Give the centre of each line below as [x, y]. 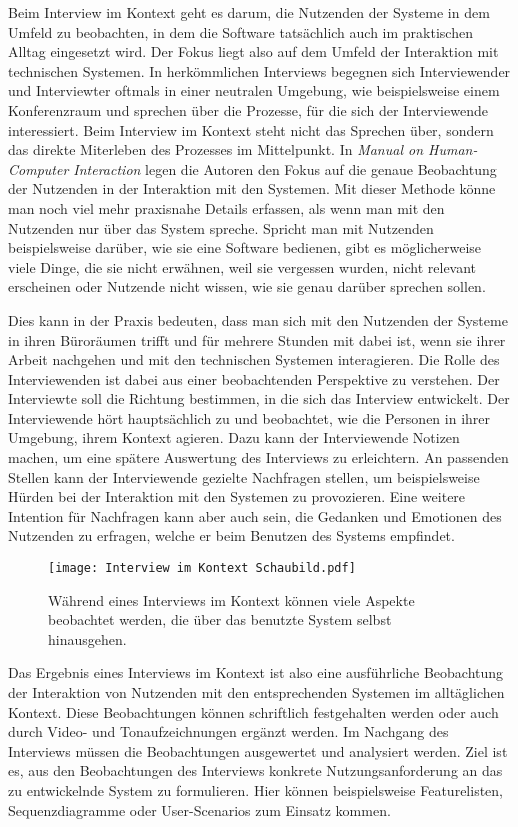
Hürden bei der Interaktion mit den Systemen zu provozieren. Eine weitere [237, 496]
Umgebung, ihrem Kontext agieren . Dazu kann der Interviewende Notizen [234, 437]
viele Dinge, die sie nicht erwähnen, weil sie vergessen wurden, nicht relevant [242, 266]
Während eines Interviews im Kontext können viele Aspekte [231, 599]
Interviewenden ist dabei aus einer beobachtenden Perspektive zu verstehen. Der [254, 378]
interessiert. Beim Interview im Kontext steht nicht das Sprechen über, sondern [251, 129]
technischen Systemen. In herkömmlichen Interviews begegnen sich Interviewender [259, 70]
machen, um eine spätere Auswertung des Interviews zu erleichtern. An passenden [258, 457]
